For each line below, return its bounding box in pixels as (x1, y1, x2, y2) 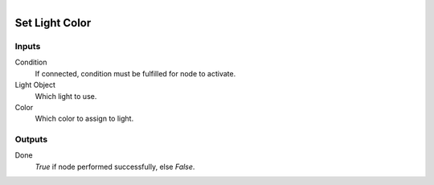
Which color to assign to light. (35, 113, 134, 124)
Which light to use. (35, 91, 97, 101)
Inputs (14, 40, 41, 51)
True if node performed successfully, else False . (35, 162, 195, 171)
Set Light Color (14, 16, 92, 30)
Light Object (14, 80, 56, 90)
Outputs (14, 134, 48, 145)
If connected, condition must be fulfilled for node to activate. (35, 68, 236, 78)
